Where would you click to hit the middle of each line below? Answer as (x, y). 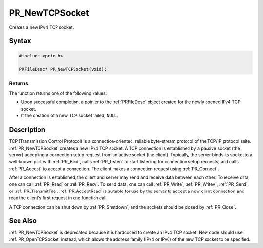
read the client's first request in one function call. (58, 198)
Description (27, 130)
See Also (23, 221)
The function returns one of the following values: (58, 93)
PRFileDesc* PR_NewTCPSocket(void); (63, 69)
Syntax (20, 41)
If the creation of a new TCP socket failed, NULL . (70, 116)
